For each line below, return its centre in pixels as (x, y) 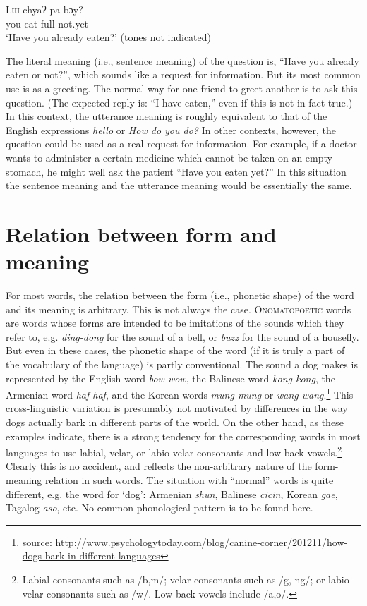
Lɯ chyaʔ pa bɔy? (44, 9)
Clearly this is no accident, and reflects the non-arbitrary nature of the (159, 466)
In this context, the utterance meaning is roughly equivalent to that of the (167, 116)
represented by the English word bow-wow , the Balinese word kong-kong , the (170, 378)
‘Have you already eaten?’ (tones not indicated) (109, 37)
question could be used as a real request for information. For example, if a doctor (181, 144)
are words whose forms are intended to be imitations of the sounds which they (175, 323)
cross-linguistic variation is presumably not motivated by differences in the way (177, 408)
